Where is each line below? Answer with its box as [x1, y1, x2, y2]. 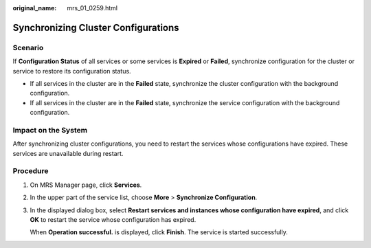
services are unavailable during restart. [12, 149, 124, 157]
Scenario [12, 43, 44, 52]
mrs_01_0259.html [67, 4, 118, 12]
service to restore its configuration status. [12, 67, 131, 75]
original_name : [12, 4, 57, 12]
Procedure [12, 166, 49, 176]
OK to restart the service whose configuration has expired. [30, 215, 196, 223]
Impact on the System [12, 125, 88, 135]
